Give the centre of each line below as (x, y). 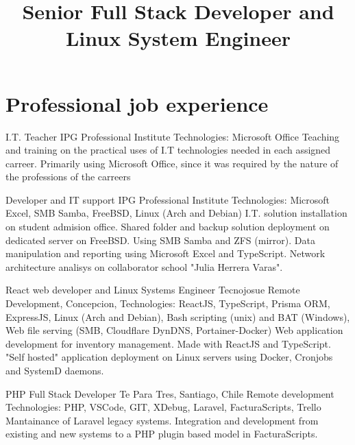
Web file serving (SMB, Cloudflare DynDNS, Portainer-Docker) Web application (174, 330)
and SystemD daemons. (55, 370)
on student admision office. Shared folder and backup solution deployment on (168, 227)
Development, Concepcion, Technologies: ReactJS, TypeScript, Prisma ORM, (168, 303)
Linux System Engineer (178, 38)
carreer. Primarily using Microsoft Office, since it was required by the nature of (172, 163)
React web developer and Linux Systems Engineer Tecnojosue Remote (153, 290)
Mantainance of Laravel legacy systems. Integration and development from (162, 420)
